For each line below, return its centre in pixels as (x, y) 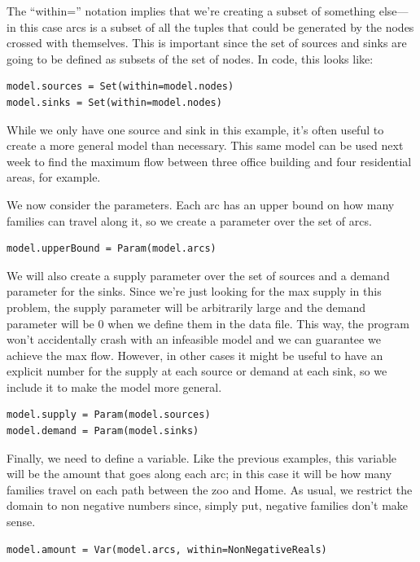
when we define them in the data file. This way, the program (258, 323)
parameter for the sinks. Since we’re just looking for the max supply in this (194, 291)
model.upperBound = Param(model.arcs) (112, 249)
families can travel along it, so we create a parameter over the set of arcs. (189, 220)
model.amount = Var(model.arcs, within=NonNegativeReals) (167, 549)
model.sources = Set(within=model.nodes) (120, 87)
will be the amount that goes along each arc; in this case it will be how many (199, 474)
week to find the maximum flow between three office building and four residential (209, 161)
